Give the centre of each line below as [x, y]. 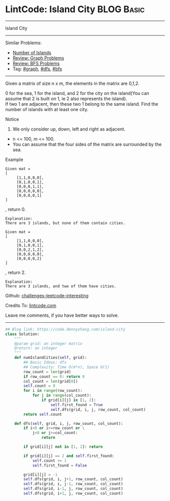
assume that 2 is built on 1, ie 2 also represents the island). [66, 98]
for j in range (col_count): [62, 395]
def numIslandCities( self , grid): [51, 358]
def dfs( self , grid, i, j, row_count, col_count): [69, 423]
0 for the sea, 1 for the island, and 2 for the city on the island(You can [77, 93]
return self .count [43, 414]
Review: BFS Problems [36, 63]
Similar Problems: [24, 43]
